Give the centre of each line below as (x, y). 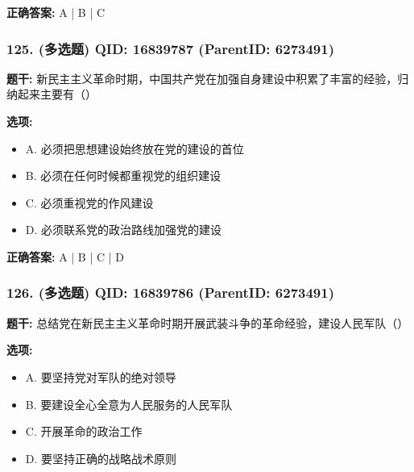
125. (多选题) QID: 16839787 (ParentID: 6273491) (170, 48)
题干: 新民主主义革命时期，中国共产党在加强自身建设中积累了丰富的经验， (202, 78)
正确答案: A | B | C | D (65, 256)
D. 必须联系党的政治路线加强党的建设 (124, 230)
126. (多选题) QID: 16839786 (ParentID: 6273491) (170, 292)
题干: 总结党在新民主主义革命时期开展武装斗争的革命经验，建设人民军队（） (208, 322)
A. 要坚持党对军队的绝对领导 (101, 376)
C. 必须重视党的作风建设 (89, 202)
